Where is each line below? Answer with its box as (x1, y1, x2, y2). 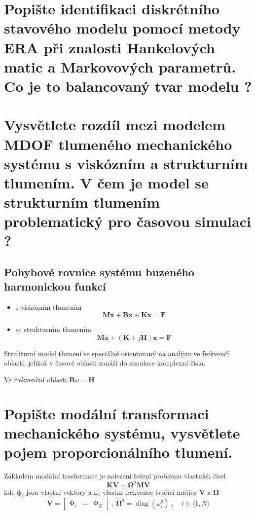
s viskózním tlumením (15, 302, 82, 312)
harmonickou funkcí (4, 279, 106, 294)
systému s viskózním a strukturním (4, 153, 248, 173)
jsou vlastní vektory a (26, 487, 92, 497)
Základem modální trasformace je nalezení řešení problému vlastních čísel (4, 470, 226, 480)
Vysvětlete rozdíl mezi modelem (4, 114, 226, 135)
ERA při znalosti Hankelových (4, 37, 216, 57)
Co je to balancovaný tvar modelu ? (4, 75, 252, 96)
